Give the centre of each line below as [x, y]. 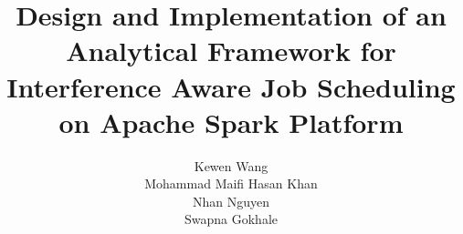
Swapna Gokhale [231, 219]
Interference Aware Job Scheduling [231, 86]
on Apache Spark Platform [231, 122]
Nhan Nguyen [231, 201]
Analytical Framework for [231, 51]
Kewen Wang [231, 165]
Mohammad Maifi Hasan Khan [231, 183]
